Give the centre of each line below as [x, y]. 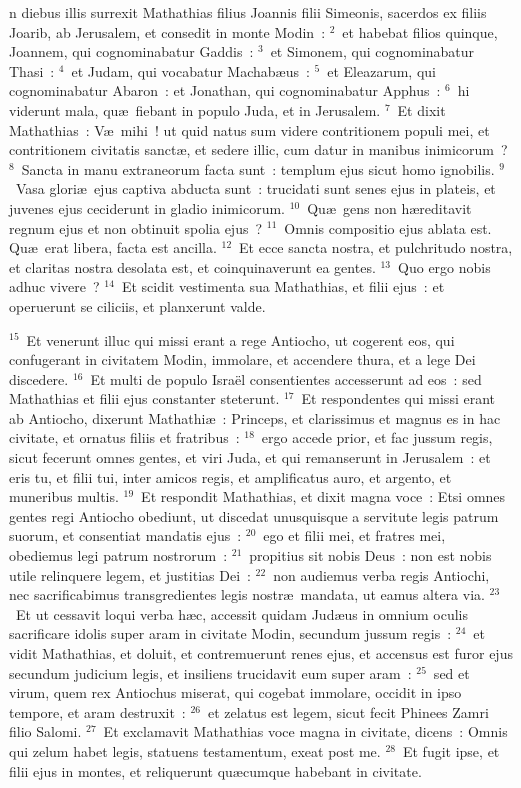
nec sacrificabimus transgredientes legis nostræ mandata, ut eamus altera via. [247, 594]
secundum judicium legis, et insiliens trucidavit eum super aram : [210, 672]
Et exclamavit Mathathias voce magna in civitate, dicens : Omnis [305, 731]
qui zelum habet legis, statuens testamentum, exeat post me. [195, 750]
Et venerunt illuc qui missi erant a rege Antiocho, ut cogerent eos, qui [240, 339]
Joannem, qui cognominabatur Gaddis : [131, 51]
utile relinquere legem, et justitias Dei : [130, 574]
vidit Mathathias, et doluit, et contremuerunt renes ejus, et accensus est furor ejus [261, 653]
